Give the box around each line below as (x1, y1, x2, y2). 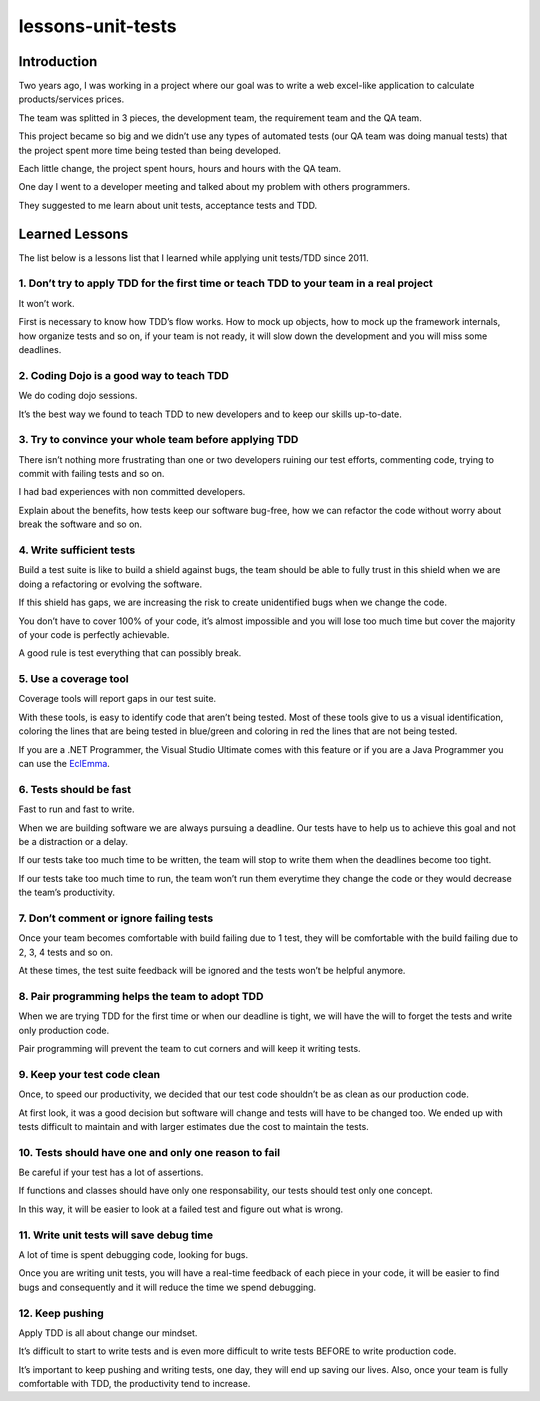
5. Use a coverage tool (18, 672, 129, 686)
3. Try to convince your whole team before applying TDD (18, 433, 299, 447)
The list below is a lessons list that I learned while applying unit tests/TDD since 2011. (18, 251, 369, 264)
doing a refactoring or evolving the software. (18, 578, 203, 590)
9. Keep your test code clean (18, 1067, 160, 1081)
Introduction (18, 53, 98, 70)
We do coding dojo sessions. (18, 390, 138, 402)
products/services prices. (18, 93, 125, 105)
